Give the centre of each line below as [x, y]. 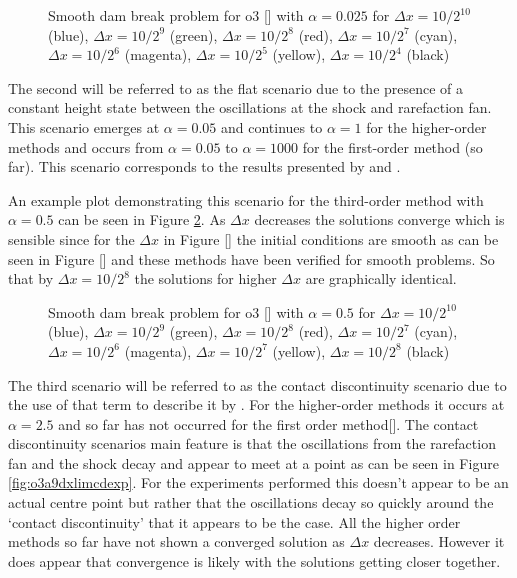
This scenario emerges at [84, 126]
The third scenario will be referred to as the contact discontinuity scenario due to [257, 384]
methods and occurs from [86, 146]
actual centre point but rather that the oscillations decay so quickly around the [251, 502]
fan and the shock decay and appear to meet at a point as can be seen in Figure [253, 462]
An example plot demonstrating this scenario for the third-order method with [246, 199]
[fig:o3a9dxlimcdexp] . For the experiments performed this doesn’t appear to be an [258, 482]
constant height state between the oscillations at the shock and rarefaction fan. [250, 107]
